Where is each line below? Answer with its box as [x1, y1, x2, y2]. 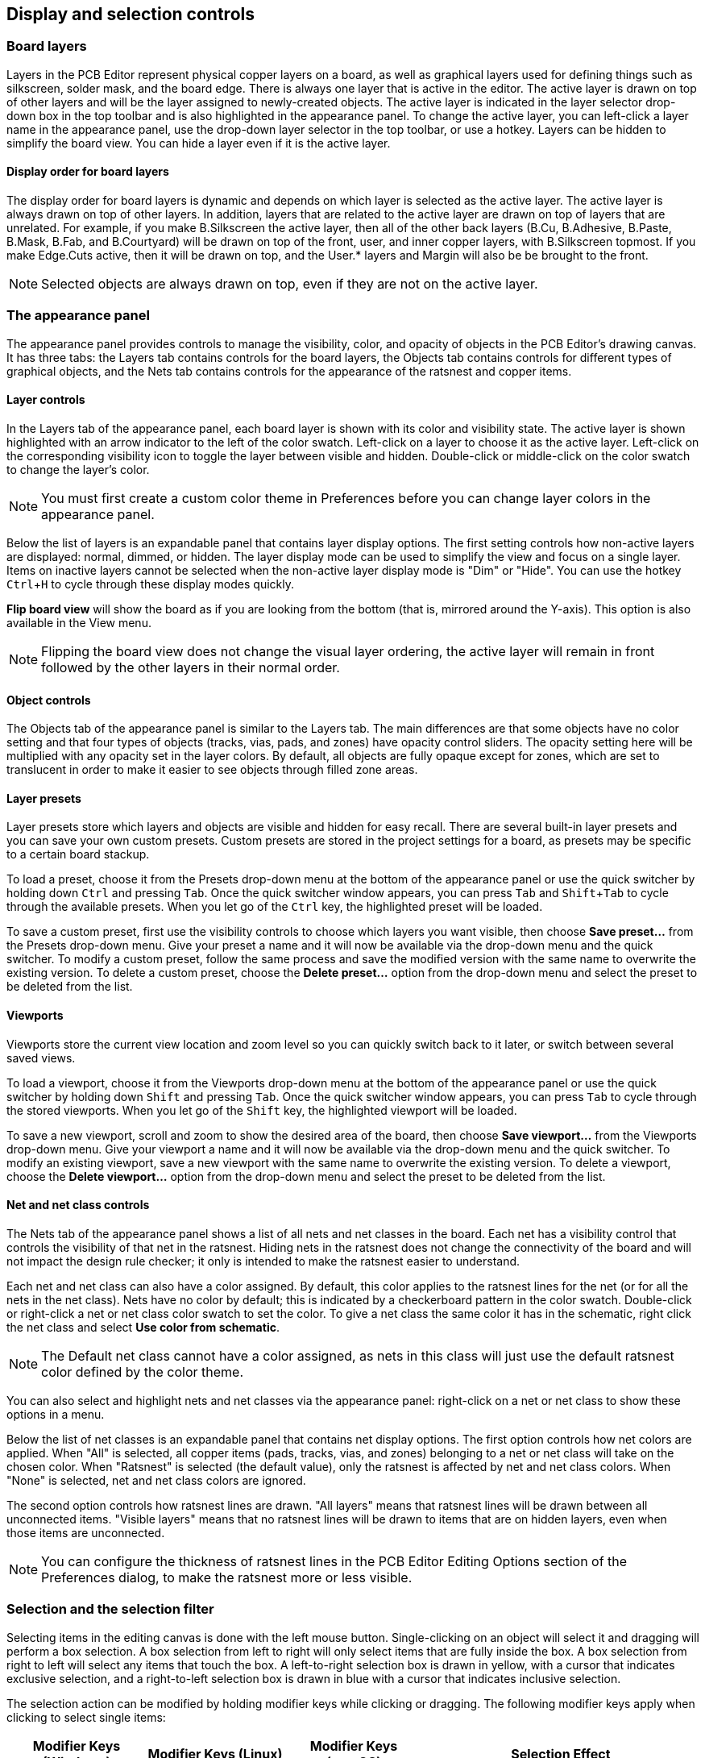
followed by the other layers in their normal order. [41, 659, 340, 675]
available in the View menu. [6, 615, 151, 630]
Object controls [6, 692, 91, 707]
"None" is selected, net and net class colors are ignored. [6, 1473, 306, 1487]
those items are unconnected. [6, 1525, 165, 1540]
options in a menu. [6, 1407, 105, 1421]
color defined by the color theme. [41, 1363, 243, 1380]
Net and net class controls [6, 1198, 150, 1212]
